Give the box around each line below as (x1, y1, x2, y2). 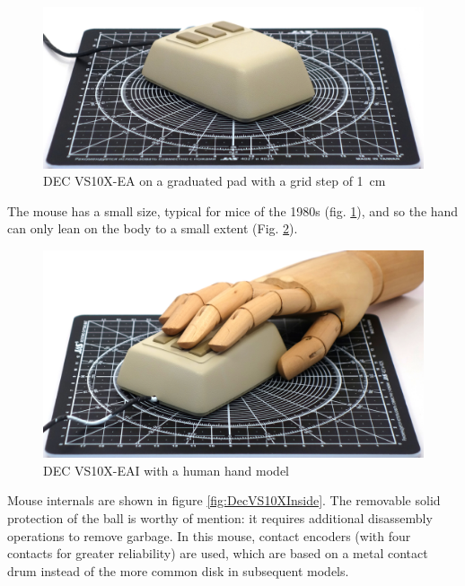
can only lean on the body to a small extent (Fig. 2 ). (7, 219, 298, 238)
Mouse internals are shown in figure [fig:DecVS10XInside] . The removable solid (7, 491, 441, 510)
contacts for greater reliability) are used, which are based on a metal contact (7, 544, 428, 563)
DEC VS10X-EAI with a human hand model (43, 460, 289, 479)
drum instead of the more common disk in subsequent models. (7, 561, 349, 580)
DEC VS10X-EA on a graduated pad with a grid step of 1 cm (43, 171, 386, 190)
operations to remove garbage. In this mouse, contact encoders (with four (7, 526, 411, 545)
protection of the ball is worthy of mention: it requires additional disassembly (7, 508, 433, 527)
